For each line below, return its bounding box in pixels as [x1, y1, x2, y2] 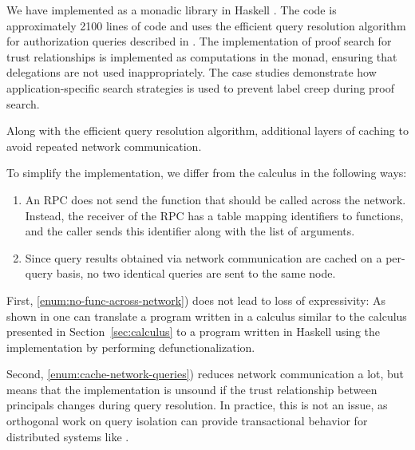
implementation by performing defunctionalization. [6, 338, 255, 355]
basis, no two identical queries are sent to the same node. [56, 265, 336, 282]
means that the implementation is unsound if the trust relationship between [6, 381, 377, 397]
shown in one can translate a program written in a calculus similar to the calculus [6, 307, 407, 324]
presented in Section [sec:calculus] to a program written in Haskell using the [6, 323, 381, 340]
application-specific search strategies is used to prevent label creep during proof [6, 79, 395, 96]
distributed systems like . [6, 428, 129, 444]
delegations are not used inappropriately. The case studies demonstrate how [6, 64, 377, 81]
